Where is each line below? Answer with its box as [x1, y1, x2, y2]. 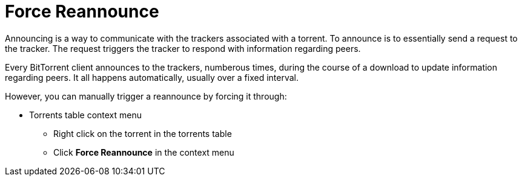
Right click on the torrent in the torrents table [53, 128, 232, 139]
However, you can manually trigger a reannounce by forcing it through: [5, 91, 287, 101]
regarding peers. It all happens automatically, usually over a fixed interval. [5, 72, 299, 83]
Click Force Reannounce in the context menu [53, 147, 234, 157]
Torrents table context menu [29, 109, 142, 120]
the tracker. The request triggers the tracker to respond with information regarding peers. [5, 43, 361, 54]
